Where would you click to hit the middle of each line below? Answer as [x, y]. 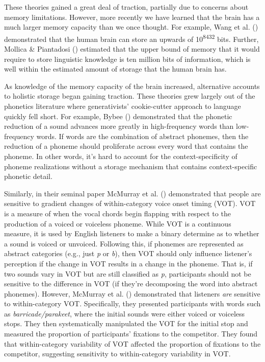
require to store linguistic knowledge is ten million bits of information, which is [127, 59]
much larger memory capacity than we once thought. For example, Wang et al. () [131, 27]
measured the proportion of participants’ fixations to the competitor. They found [131, 334]
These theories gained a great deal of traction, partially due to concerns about [126, 7]
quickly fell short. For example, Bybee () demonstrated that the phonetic [118, 116]
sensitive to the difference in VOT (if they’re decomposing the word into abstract [131, 284]
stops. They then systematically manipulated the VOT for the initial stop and [126, 323]
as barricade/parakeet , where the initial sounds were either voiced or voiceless [125, 313]
